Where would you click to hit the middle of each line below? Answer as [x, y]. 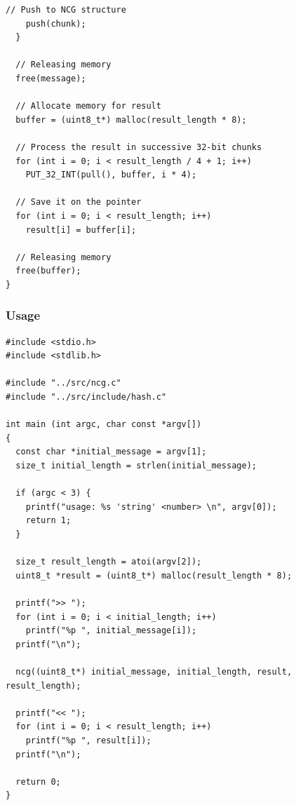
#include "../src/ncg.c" [63, 383]
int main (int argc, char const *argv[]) [104, 425]
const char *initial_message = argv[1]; [111, 452]
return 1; [48, 521]
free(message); [51, 78]
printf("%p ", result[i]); [88, 740]
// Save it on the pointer [79, 202]
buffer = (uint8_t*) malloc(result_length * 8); [131, 120]
